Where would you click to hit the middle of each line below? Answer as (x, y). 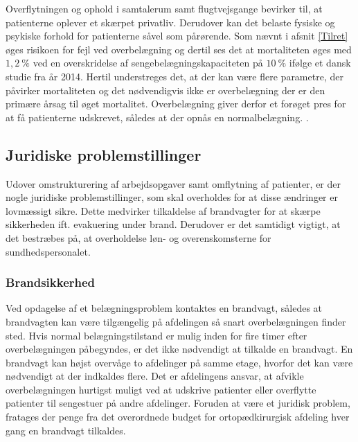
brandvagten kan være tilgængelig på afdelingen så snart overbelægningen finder (176, 321)
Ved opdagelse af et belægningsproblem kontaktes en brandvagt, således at (164, 308)
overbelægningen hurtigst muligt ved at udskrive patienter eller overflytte (161, 389)
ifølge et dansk (320, 63)
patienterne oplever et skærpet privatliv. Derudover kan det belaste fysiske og (170, 22)
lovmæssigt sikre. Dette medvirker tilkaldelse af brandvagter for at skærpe (163, 210)
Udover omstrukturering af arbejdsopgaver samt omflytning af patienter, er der (173, 183)
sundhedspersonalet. (48, 251)
